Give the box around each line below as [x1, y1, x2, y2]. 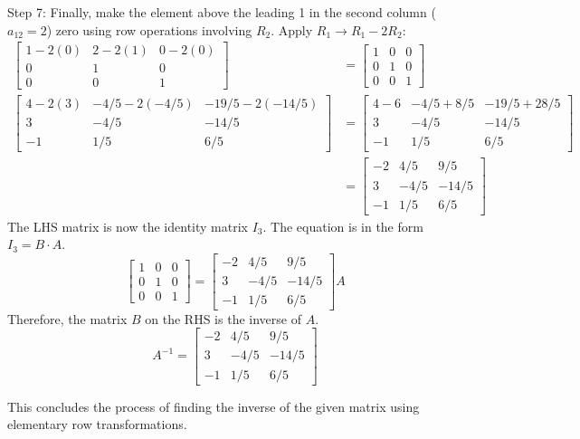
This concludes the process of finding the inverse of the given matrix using [7, 396, 420, 415]
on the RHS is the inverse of [145, 309, 301, 328]
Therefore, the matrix [7, 309, 128, 328]
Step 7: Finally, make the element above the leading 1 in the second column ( [7, 3, 436, 21]
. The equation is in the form [262, 216, 423, 235]
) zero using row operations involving [46, 20, 252, 39]
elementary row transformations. [7, 415, 187, 434]
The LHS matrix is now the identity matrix [7, 216, 248, 235]
